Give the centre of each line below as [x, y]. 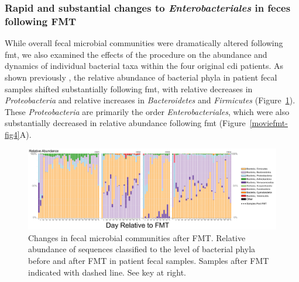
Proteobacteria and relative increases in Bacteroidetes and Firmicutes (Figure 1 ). [150, 100]
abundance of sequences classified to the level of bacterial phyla [142, 249]
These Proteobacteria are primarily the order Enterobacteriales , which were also [147, 111]
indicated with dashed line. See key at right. [107, 272]
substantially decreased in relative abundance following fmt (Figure [125, 123]
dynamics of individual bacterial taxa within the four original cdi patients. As [144, 66]
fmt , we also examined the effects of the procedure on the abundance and [136, 54]
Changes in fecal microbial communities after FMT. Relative [137, 237]
